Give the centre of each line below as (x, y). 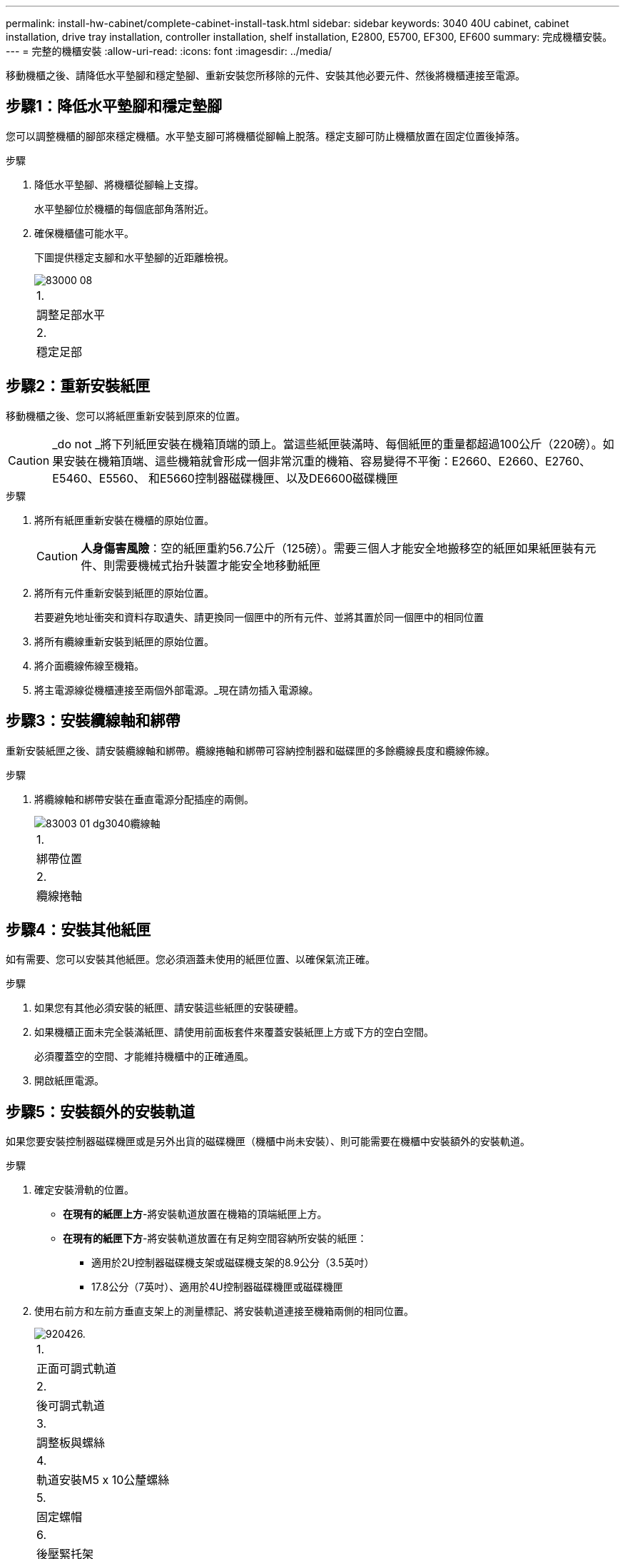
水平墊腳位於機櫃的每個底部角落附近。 (124, 208)
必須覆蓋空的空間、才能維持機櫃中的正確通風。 (144, 1056)
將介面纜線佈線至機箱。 (89, 665)
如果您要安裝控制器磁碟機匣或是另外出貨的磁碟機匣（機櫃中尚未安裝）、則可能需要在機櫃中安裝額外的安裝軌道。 (268, 1141)
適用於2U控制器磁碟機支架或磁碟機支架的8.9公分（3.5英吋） (233, 1263)
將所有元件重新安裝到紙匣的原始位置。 (124, 592)
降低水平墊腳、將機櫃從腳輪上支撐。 (119, 184)
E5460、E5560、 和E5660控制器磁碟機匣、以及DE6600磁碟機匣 (225, 478)
